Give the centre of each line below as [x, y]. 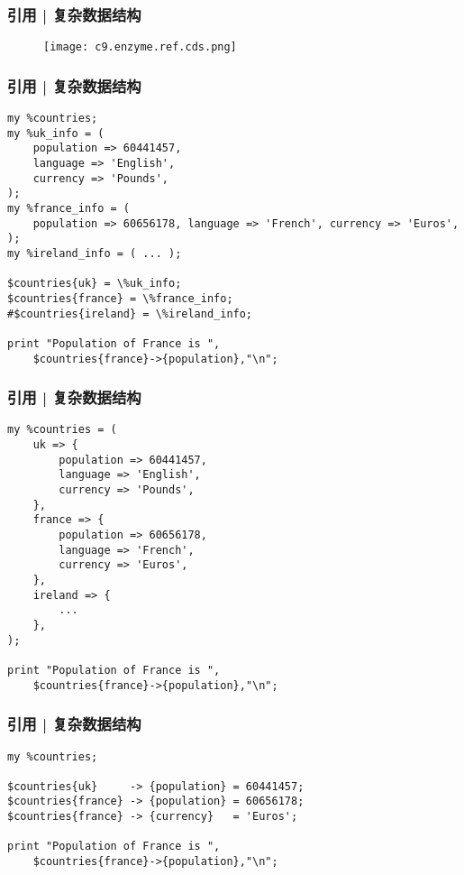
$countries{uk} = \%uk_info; [95, 284]
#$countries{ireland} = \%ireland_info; [130, 313]
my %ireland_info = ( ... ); [95, 253]
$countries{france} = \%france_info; [120, 298]
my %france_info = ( [69, 209]
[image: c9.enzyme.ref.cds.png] [140, 47]
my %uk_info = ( [56, 133]
